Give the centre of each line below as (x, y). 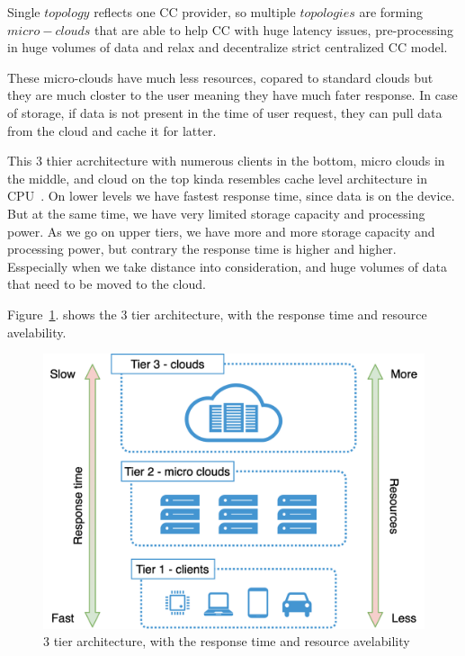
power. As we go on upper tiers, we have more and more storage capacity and (221, 231)
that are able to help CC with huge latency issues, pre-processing (274, 29)
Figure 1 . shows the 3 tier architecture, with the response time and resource (217, 314)
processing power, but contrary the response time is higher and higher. (202, 249)
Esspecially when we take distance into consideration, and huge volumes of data (228, 266)
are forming (391, 12)
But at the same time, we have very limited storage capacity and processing (216, 213)
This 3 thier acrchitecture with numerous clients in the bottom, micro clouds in (226, 161)
